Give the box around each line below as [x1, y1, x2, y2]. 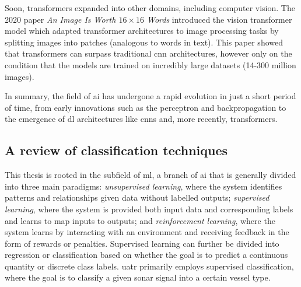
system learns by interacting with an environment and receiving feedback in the [5, 226, 289, 238]
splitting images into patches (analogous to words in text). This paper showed [5, 36, 283, 48]
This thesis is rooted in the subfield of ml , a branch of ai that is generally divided [5, 169, 296, 181]
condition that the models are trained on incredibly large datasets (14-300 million [5, 58, 296, 71]
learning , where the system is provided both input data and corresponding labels [5, 202, 293, 215]
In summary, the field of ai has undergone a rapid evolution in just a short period [5, 90, 296, 102]
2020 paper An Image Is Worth [5, 13, 116, 25]
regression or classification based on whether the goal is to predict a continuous [5, 249, 288, 261]
